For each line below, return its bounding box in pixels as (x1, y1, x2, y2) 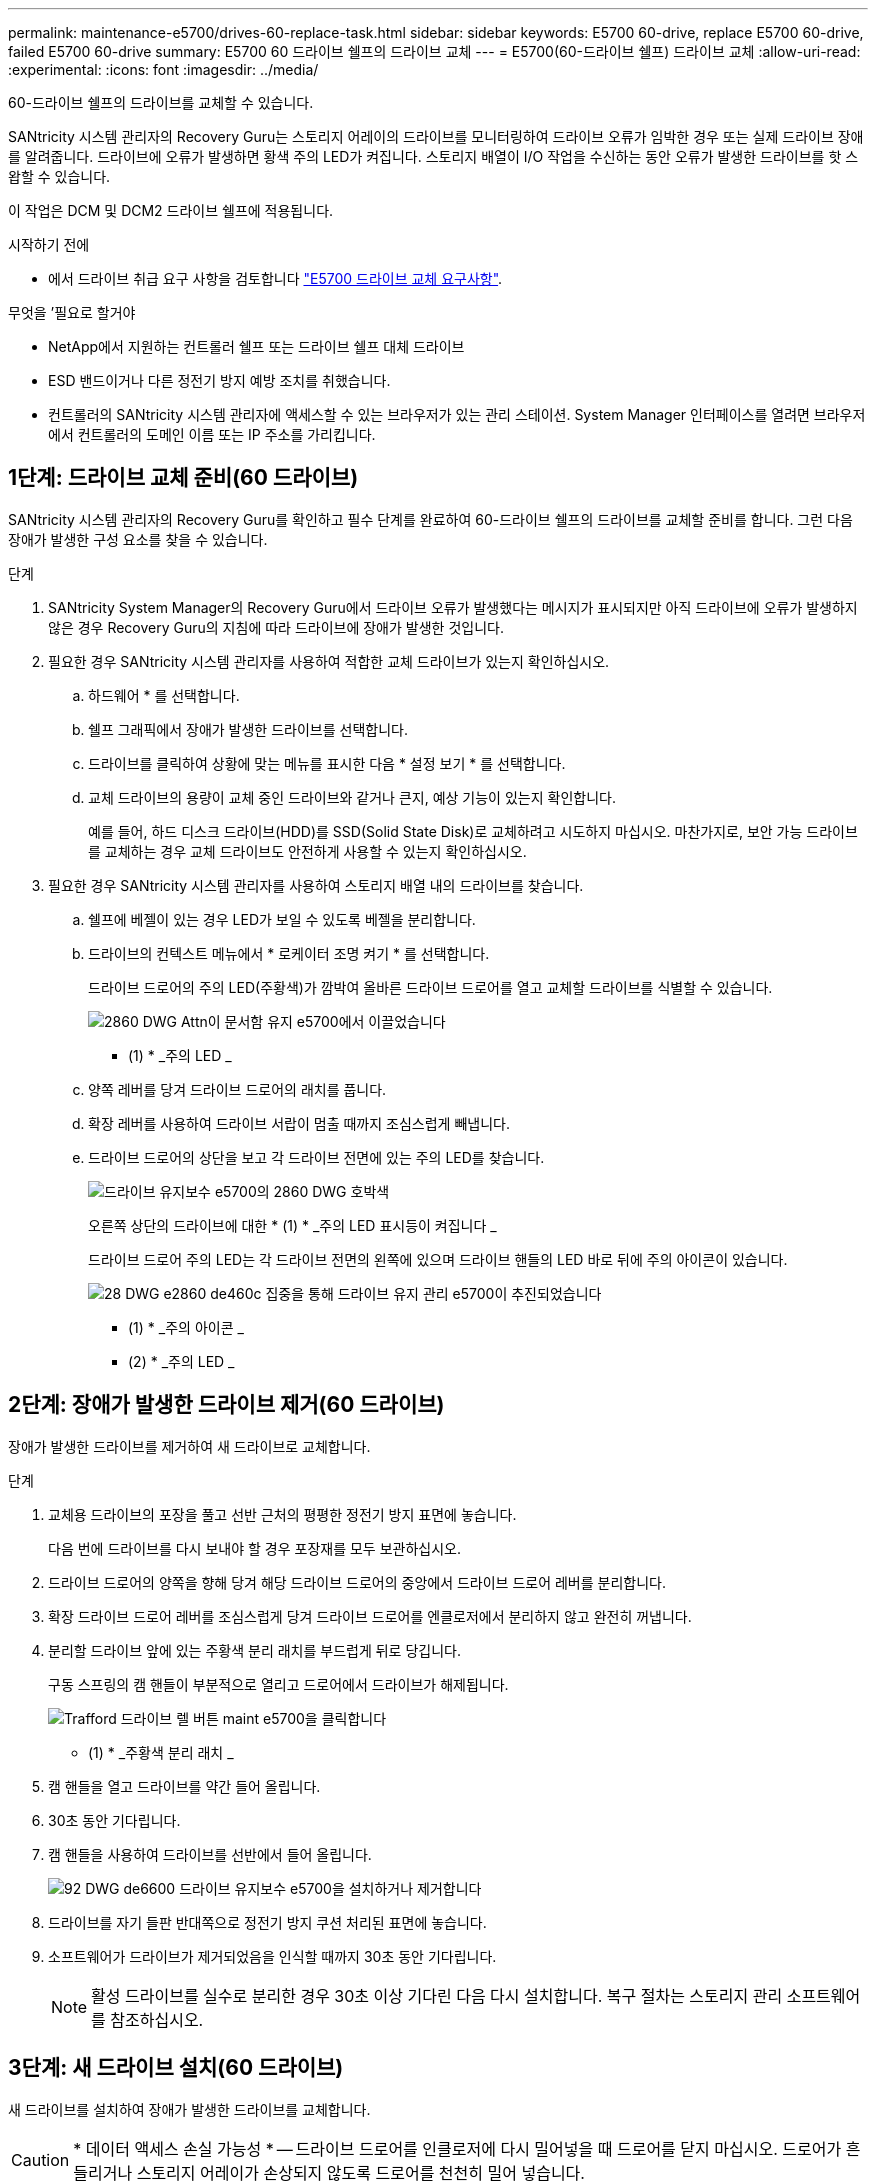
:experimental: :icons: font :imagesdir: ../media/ (8, 61, 319, 78)
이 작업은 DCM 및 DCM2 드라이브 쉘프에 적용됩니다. (8, 202, 334, 219)
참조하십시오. (110, 2009, 204, 2030)
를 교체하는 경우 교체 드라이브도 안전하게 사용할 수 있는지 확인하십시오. (88, 842, 527, 860)
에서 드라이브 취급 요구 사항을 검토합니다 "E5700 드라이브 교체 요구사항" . (48, 270, 503, 287)
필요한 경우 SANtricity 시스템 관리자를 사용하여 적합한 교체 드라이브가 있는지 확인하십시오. (48, 652, 610, 670)
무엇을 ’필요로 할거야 (8, 304, 136, 321)
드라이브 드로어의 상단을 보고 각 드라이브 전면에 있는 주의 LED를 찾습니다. (88, 1148, 545, 1166)
